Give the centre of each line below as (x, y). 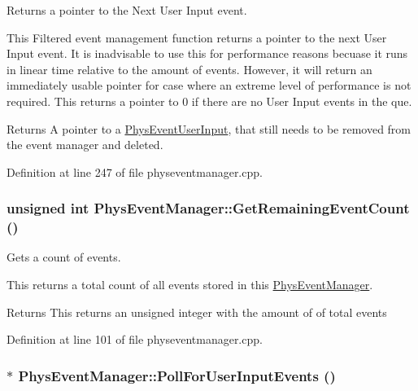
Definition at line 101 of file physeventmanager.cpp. (135, 339)
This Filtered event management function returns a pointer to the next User (197, 37)
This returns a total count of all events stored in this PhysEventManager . (190, 285)
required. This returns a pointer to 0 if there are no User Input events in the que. (209, 101)
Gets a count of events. (64, 257)
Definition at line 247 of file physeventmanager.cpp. (135, 171)
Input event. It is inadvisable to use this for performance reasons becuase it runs (207, 53)
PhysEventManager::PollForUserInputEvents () (177, 375)
